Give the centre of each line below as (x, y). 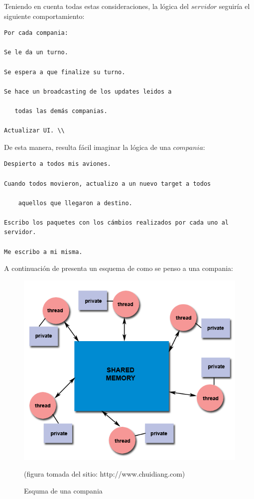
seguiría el (234, 6)
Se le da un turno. (36, 53)
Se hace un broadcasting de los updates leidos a (88, 91)
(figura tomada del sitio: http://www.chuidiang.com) (105, 474)
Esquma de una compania (63, 490)
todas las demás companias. (61, 111)
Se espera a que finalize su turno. (65, 72)
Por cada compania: (36, 33)
